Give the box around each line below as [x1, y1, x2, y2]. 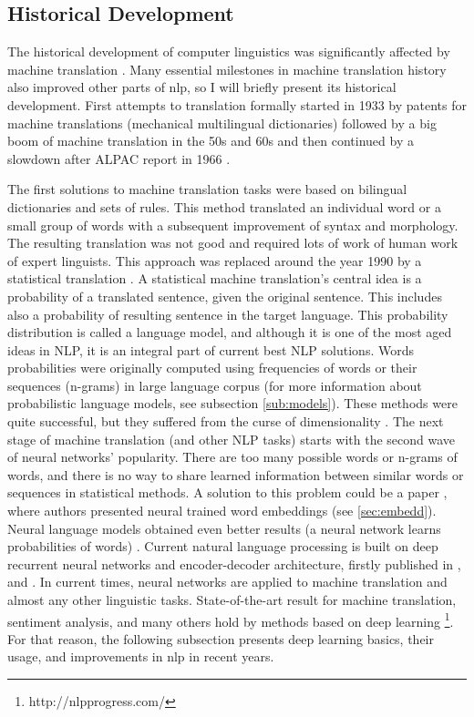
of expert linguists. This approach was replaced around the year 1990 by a [7, 251, 422, 270]
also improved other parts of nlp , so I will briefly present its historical [7, 77, 397, 97]
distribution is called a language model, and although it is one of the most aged [7, 323, 452, 342]
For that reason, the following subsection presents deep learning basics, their [7, 629, 434, 648]
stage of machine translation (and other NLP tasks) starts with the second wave [7, 429, 456, 448]
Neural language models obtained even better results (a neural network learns [7, 518, 441, 538]
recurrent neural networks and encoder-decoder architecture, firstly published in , [7, 554, 461, 573]
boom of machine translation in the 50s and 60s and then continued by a [7, 131, 414, 150]
